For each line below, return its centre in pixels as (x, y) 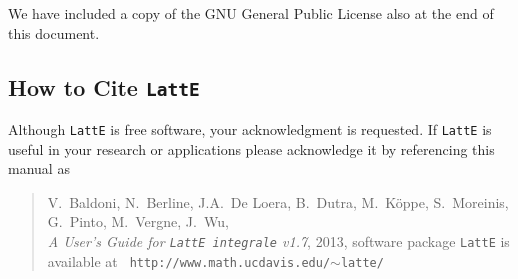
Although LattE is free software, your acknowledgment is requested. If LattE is (250, 128)
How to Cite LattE (104, 86)
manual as (39, 168)
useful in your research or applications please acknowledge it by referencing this (251, 148)
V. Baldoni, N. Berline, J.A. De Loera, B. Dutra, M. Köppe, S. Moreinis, (278, 201)
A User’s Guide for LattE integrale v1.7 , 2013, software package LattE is (278, 241)
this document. (54, 32)
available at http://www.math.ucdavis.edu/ (189, 260)
